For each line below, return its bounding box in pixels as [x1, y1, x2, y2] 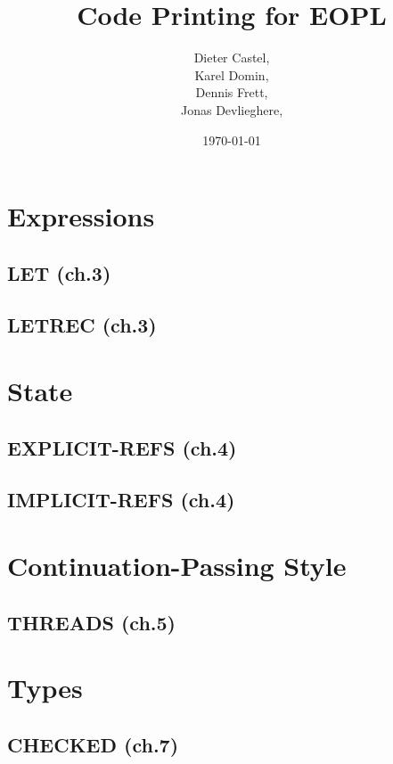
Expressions [7, 198, 155, 234]
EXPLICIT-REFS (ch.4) [7, 433, 237, 461]
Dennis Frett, [195, 83, 268, 102]
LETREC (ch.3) [7, 311, 157, 339]
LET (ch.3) [7, 259, 111, 286]
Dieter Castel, [193, 48, 270, 67]
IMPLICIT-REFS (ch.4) [7, 486, 235, 513]
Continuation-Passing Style [7, 546, 347, 583]
